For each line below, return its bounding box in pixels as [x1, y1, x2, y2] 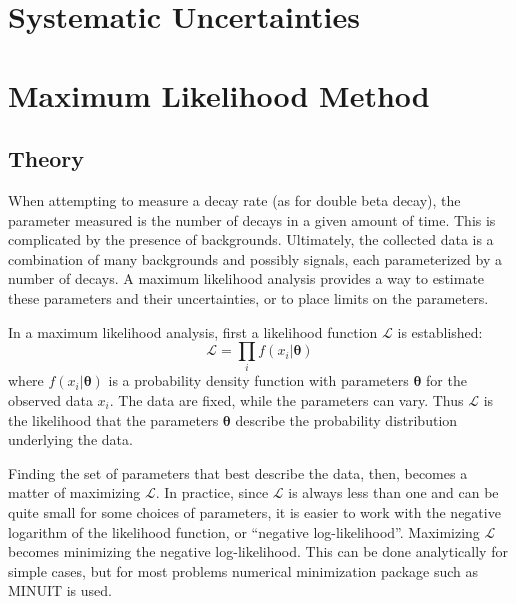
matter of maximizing [8, 482, 141, 503]
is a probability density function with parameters [108, 370, 409, 391]
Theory [8, 143, 85, 174]
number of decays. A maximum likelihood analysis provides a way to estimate [8, 268, 485, 289]
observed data [8, 390, 93, 411]
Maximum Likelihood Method [8, 74, 430, 115]
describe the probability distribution [235, 409, 458, 430]
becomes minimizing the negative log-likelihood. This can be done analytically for [8, 541, 508, 562]
